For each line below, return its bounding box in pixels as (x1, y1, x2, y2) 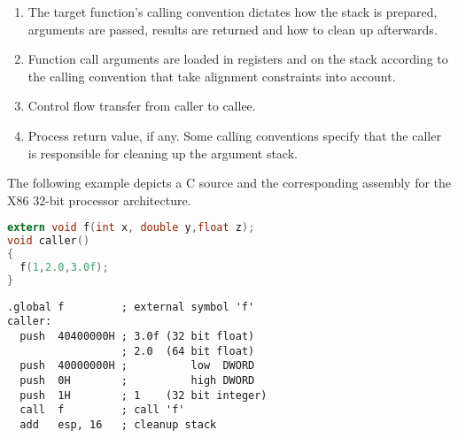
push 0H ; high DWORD (19, 374, 255, 387)
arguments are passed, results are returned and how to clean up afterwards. (27, 19, 438, 38)
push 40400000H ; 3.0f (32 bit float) (19, 330, 255, 343)
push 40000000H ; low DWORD (19, 359, 255, 373)
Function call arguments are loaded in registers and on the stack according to (27, 50, 448, 68)
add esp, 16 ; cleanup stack (19, 418, 217, 431)
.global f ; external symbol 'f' (7, 300, 255, 313)
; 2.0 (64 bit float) (120, 344, 255, 357)
